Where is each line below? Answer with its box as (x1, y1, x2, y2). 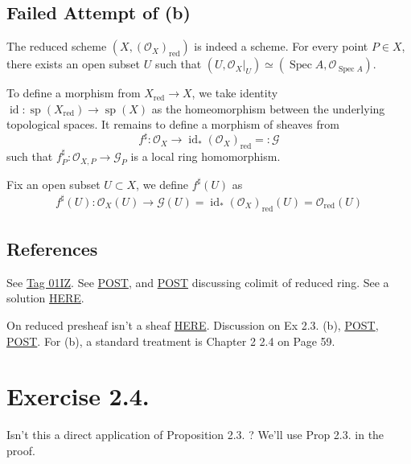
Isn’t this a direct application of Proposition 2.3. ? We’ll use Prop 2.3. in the (6, 426, 384, 443)
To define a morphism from (6, 84, 141, 101)
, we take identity (191, 84, 278, 101)
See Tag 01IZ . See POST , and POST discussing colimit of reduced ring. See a (6, 273, 389, 290)
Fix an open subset (6, 175, 101, 192)
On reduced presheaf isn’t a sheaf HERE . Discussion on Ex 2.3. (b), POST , (6, 317, 379, 334)
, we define (136, 175, 189, 192)
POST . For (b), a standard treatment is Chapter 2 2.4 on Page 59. (6, 332, 335, 349)
